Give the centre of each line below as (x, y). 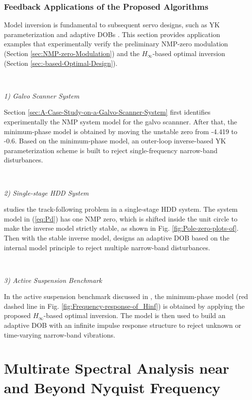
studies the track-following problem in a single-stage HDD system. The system (121, 209)
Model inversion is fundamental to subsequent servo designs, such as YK (112, 25)
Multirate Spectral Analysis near (117, 368)
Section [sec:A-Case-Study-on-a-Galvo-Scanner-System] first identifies (107, 112)
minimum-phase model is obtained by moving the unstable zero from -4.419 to (121, 131)
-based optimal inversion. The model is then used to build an (135, 315)
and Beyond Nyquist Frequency (112, 387)
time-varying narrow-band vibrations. (60, 334)
